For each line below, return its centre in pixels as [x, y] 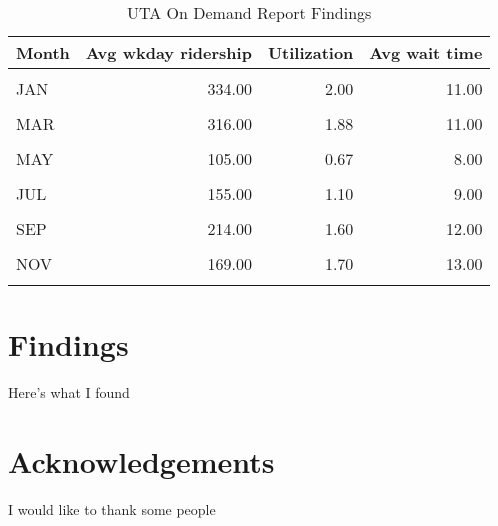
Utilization [310, 52]
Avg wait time [426, 52]
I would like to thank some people [112, 508]
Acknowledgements [141, 460]
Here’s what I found [69, 392]
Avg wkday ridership [168, 52]
